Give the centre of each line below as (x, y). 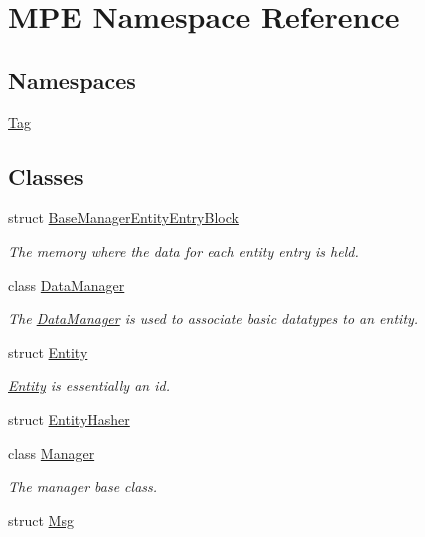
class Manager (51, 452)
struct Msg (41, 519)
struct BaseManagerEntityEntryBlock (123, 217)
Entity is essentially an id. (89, 385)
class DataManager (66, 284)
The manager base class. (83, 486)
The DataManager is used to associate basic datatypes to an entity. (213, 318)
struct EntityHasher (69, 418)
